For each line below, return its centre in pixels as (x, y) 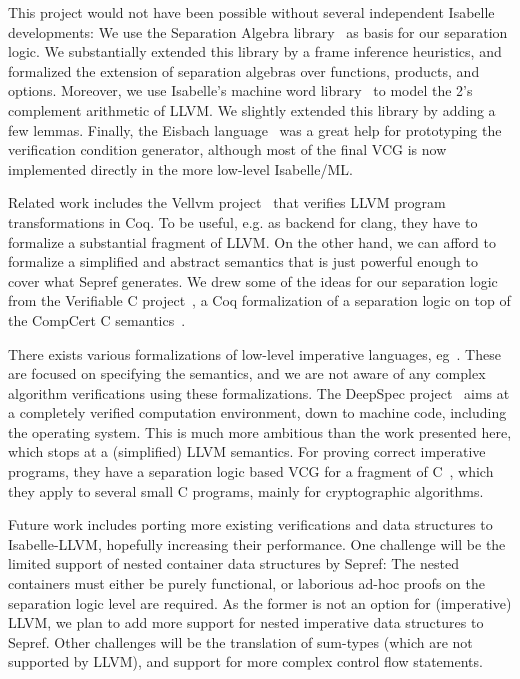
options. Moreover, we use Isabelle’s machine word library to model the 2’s (240, 90)
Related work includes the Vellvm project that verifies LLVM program (227, 202)
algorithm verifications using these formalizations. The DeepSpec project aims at (259, 392)
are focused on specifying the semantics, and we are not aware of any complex (247, 373)
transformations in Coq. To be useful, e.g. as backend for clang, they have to (243, 221)
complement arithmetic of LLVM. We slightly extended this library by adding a (252, 109)
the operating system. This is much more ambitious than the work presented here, (260, 431)
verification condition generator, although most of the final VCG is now (227, 149)
